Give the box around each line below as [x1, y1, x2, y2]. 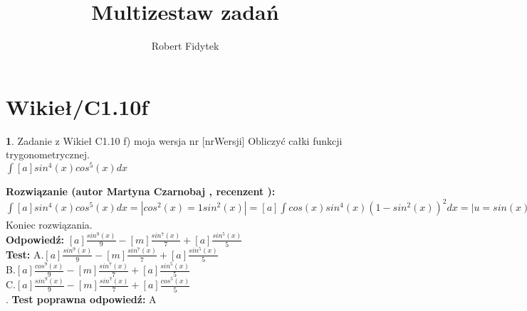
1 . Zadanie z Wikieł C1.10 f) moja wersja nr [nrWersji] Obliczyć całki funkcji [6, 133, 343, 148]
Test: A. [6, 246, 44, 261]
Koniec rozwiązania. [6, 217, 93, 232]
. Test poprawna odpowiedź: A [6, 291, 157, 306]
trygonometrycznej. [6, 147, 90, 162]
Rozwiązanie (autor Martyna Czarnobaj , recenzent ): [6, 183, 276, 198]
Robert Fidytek [151, 38, 219, 53]
